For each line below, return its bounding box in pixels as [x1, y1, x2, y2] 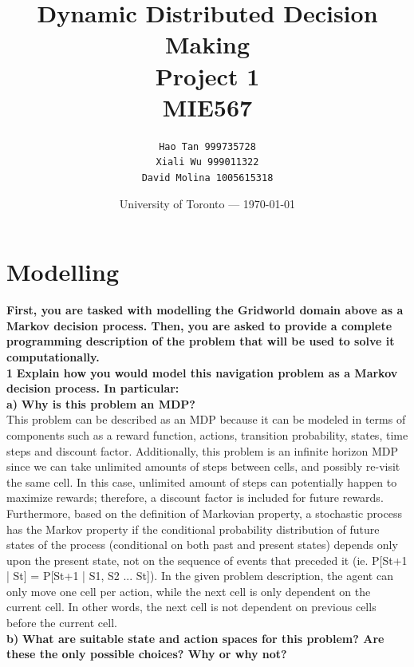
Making [164, 28, 250, 61]
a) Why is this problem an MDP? [6, 395, 195, 412]
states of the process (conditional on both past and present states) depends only [6, 536, 398, 553]
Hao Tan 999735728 [159, 140, 256, 152]
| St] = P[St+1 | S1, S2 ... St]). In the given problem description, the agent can [6, 567, 393, 584]
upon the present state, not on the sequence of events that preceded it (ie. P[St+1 [6, 551, 408, 568]
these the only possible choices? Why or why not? [6, 645, 287, 662]
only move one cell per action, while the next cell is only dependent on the [6, 582, 371, 599]
